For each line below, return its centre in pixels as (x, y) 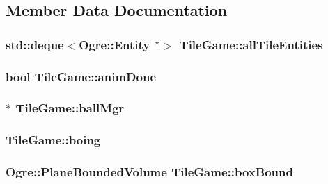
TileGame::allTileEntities (251, 44)
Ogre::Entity (115, 44)
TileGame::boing (53, 140)
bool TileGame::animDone (81, 76)
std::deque (35, 44)
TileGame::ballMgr (70, 108)
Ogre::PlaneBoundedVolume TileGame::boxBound (149, 172)
